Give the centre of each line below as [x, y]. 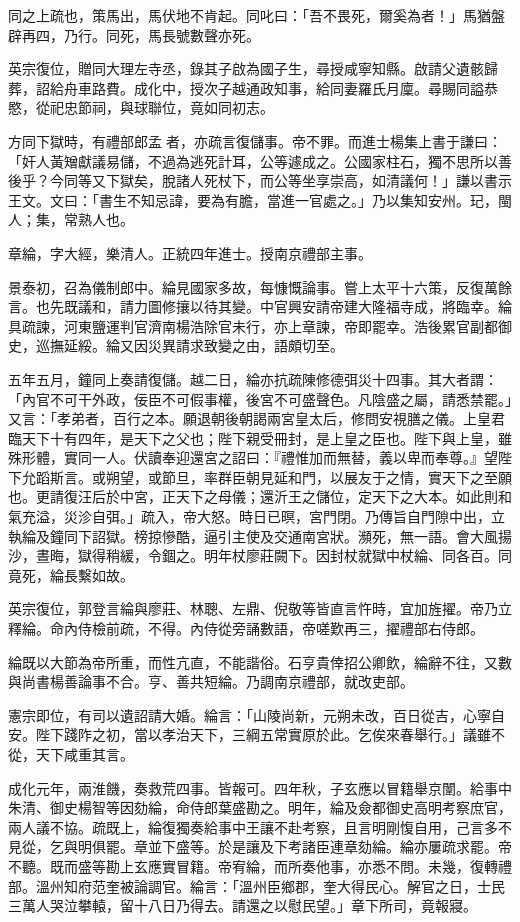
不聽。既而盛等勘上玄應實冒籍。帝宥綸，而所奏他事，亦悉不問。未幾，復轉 [253, 865]
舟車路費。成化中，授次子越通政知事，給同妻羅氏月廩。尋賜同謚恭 [280, 87]
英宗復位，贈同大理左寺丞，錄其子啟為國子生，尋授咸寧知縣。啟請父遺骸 [246, 68]
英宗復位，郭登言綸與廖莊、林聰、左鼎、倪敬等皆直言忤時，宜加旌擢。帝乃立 [260, 608]
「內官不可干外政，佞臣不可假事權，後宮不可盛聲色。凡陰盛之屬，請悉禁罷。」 [260, 398]
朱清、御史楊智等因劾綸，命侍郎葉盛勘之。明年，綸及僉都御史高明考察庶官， [260, 807]
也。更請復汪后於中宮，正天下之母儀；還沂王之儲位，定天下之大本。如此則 [253, 496]
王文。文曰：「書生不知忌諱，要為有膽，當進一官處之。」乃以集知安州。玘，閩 [260, 199]
